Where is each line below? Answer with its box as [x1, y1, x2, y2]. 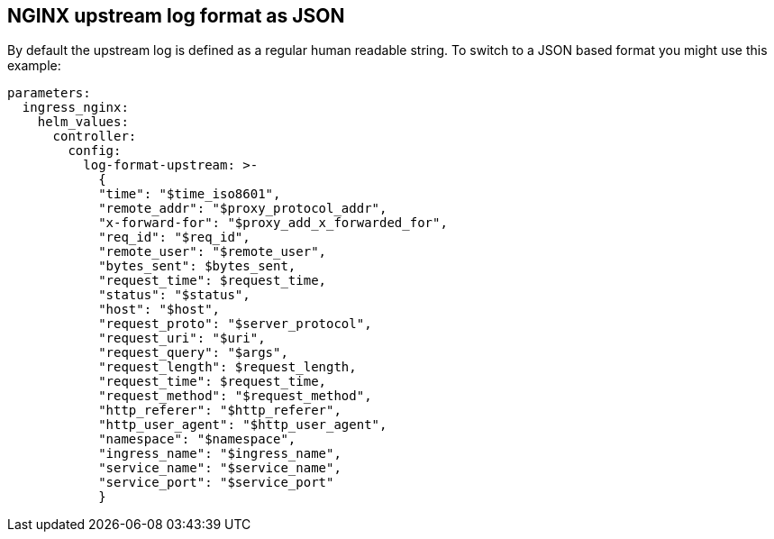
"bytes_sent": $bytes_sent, [98, 259, 296, 274]
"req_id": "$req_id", [98, 230, 250, 245]
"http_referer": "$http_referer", [98, 403, 341, 418]
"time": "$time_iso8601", [98, 187, 281, 202]
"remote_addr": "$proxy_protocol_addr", [98, 201, 387, 216]
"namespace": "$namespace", [98, 432, 296, 447]
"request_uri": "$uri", [98, 331, 266, 346]
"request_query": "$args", [98, 345, 288, 361]
